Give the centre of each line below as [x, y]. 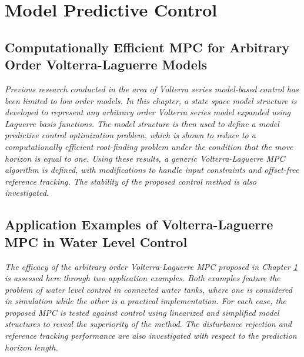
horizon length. [31, 347]
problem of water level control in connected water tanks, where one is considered [148, 289]
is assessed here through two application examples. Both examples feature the [143, 278]
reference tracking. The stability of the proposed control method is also [131, 181]
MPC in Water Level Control [96, 241]
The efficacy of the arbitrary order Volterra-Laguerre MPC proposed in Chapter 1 [151, 266]
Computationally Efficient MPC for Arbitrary [147, 47]
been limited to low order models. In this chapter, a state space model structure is [151, 100]
